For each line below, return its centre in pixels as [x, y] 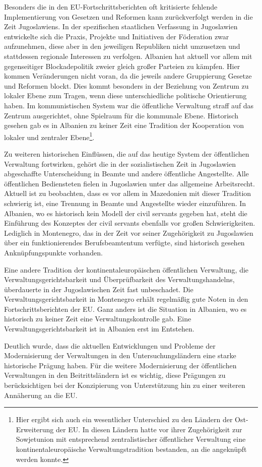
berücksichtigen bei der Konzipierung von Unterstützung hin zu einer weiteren [125, 385]
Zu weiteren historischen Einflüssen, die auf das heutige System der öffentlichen [127, 153]
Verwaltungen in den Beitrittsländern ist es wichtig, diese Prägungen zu [115, 375]
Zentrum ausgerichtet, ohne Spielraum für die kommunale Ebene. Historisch [121, 115]
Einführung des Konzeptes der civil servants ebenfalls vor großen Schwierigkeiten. [130, 223]
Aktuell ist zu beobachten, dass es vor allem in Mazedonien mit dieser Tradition [128, 193]
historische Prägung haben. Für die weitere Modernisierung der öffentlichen [120, 365]
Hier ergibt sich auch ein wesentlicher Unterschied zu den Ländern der [124, 419]
